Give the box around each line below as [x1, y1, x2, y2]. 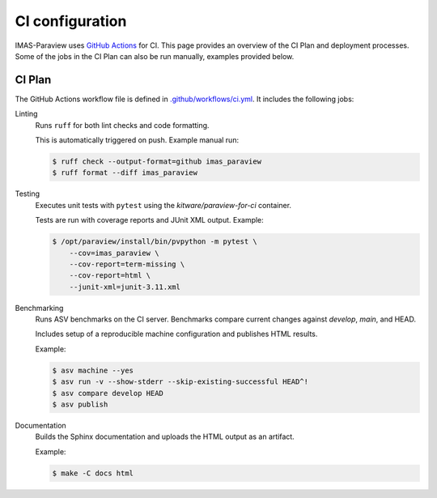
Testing [15, 189, 40, 198]
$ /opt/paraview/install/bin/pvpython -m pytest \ [52, 237, 258, 246]
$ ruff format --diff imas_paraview [52, 168, 198, 177]
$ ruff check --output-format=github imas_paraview [52, 157, 262, 166]
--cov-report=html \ [69, 271, 151, 280]
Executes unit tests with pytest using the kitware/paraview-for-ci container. [35, 200, 291, 210]
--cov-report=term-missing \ [69, 259, 185, 269]
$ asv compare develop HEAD [52, 389, 163, 398]
